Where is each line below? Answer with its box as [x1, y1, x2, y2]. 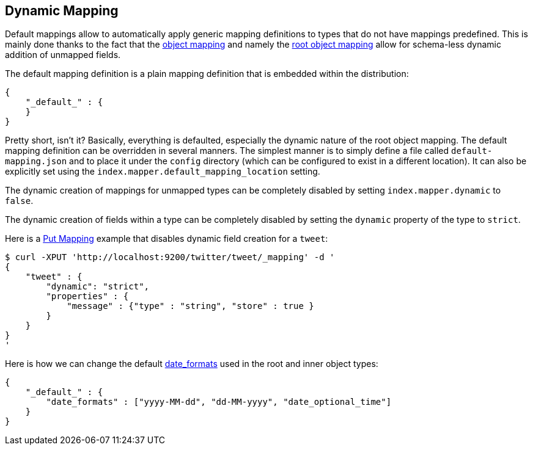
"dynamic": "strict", [46, 281, 150, 292]
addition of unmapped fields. [5, 49, 121, 60]
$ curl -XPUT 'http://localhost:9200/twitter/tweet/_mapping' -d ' [5, 252, 335, 263]
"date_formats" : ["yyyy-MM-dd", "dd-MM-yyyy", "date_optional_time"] [46, 397, 392, 407]
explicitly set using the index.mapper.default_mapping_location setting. [5, 166, 320, 177]
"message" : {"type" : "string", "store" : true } [67, 301, 314, 311]
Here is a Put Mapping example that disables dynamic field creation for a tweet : [5, 233, 328, 244]
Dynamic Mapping [5, 3, 119, 18]
